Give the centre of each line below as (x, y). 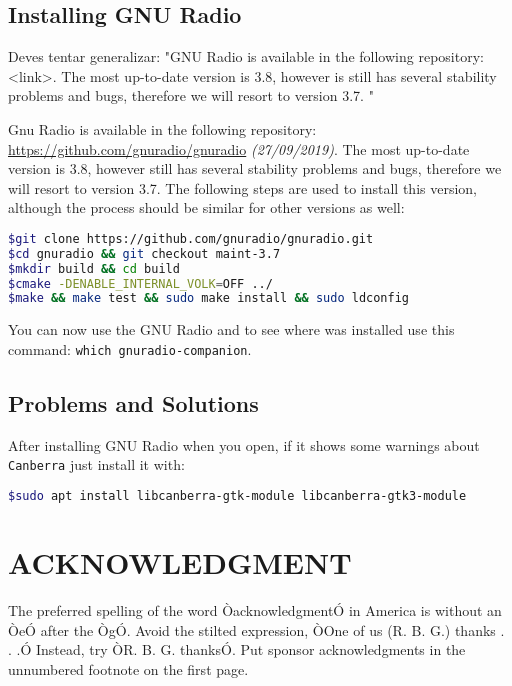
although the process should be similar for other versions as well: (206, 207)
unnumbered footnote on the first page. (128, 668)
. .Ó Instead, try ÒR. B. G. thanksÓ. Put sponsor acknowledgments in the (237, 649)
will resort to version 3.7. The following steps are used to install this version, (243, 187)
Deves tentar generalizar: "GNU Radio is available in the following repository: (246, 56)
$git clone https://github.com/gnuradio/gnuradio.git (191, 238)
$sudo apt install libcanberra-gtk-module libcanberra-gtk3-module (237, 496)
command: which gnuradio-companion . (130, 348)
